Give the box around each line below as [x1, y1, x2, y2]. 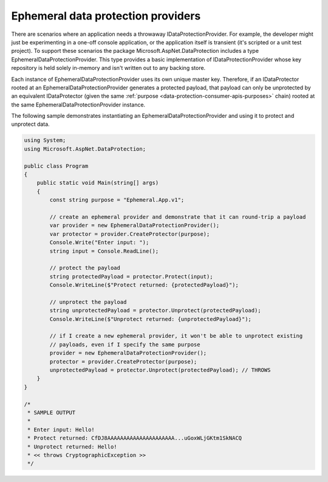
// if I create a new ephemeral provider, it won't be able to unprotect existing [49, 332, 303, 340]
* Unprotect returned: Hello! [27, 443, 118, 450]
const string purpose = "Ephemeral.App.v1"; [49, 196, 185, 204]
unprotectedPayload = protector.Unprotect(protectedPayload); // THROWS [49, 367, 271, 373]
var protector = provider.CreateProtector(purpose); [49, 230, 210, 237]
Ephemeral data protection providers [11, 9, 201, 22]
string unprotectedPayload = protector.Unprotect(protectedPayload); [49, 307, 261, 314]
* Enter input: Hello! [27, 426, 95, 433]
